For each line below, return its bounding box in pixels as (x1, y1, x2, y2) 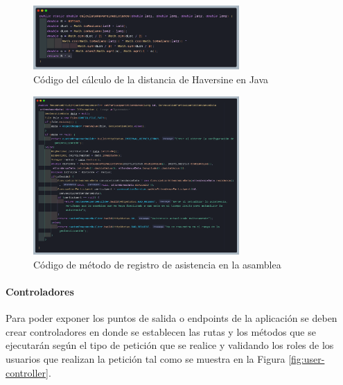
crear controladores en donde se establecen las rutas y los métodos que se (6, 324, 316, 339)
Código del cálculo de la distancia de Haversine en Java (33, 72, 269, 87)
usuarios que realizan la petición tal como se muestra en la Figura (6, 352, 285, 366)
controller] (6, 365, 49, 379)
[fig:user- (288, 352, 325, 366)
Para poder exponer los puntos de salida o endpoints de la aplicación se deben (6, 311, 337, 325)
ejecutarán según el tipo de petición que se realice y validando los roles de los (6, 338, 334, 352)
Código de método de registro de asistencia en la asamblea (33, 257, 281, 271)
